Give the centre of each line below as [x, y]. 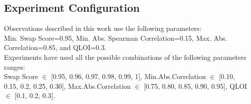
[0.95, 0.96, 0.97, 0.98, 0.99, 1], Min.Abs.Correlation [129, 76]
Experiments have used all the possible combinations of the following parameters [125, 57]
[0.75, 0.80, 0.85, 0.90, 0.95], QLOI [195, 86]
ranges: [14, 66]
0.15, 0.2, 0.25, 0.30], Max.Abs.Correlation [67, 86]
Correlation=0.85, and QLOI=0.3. [55, 47]
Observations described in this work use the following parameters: [103, 28]
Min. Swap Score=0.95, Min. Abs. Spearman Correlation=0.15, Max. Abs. [116, 38]
